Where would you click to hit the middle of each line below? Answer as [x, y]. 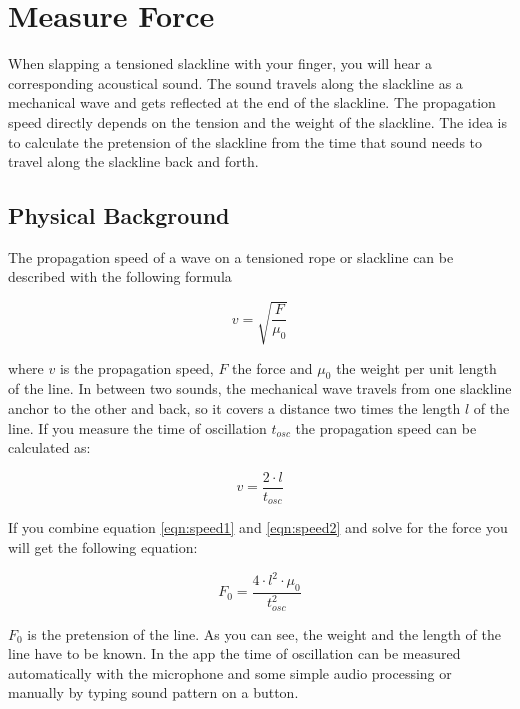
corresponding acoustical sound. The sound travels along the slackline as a [235, 82]
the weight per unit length [416, 367]
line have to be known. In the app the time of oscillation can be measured [234, 653]
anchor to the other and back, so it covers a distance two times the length [234, 408]
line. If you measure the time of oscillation [137, 427]
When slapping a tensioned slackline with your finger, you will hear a [220, 63]
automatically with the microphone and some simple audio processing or [230, 672]
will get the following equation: [103, 546]
